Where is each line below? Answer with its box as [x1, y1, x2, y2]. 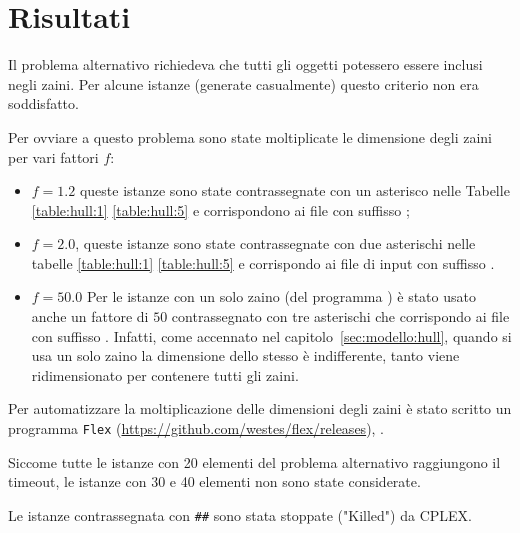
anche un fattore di [31, 306, 149, 327]
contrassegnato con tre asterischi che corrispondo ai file [171, 306, 510, 327]
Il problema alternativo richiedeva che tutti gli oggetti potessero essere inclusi [8, 54, 483, 75]
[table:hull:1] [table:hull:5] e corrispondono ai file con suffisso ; [31, 199, 410, 220]
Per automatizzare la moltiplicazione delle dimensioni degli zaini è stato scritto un [8, 398, 512, 419]
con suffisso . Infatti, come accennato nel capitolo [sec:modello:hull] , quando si [31, 325, 512, 346]
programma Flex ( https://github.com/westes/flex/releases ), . [8, 418, 385, 439]
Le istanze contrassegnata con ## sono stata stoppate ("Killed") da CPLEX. [8, 504, 472, 525]
